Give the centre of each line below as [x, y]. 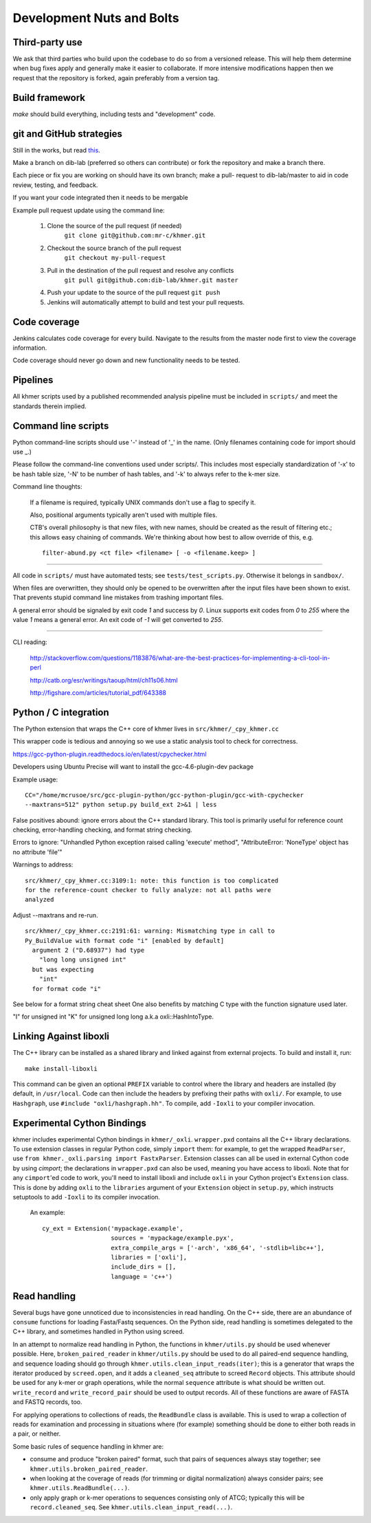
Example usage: [35, 779]
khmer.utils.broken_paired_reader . [89, 1469]
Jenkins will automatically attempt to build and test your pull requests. [146, 302]
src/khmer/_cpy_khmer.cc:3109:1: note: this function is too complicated [152, 880]
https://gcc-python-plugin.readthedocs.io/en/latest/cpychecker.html [110, 754]
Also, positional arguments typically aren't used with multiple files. [124, 515]
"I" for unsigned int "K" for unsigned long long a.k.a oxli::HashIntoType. [113, 1016]
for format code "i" [67, 989]
